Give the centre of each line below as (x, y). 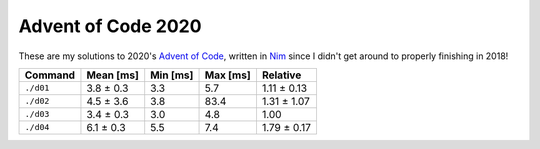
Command (49, 75)
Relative (281, 75)
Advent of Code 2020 (110, 26)
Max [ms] (227, 75)
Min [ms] (172, 75)
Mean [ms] (112, 75)
